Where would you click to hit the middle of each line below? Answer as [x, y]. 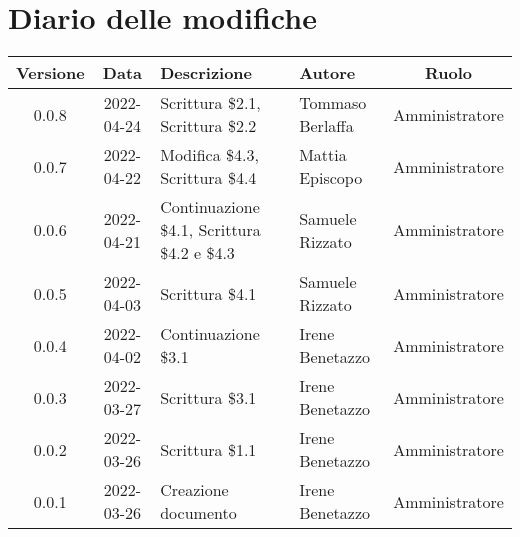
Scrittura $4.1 [208, 293]
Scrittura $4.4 [208, 178]
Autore [327, 73]
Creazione [194, 490]
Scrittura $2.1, [210, 103]
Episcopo [331, 178]
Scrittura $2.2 [208, 126]
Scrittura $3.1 [208, 397]
